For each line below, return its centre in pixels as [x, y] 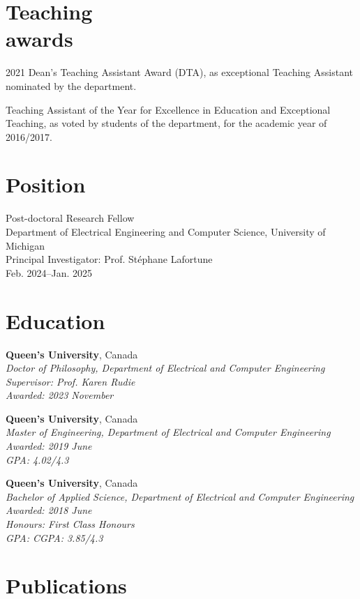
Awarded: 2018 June [49, 510]
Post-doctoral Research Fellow [70, 218]
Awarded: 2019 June [49, 446]
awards [39, 39]
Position [46, 184]
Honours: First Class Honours [70, 524]
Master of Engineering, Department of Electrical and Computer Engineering [168, 432]
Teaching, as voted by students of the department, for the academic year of [166, 123]
